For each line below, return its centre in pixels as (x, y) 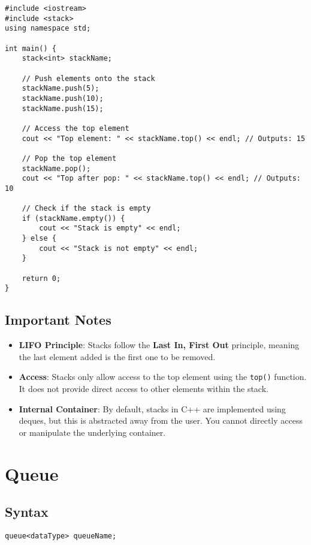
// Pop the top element (69, 158)
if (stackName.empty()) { (73, 218)
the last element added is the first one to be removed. (117, 356)
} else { (39, 239)
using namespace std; (48, 29)
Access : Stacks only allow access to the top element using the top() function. (163, 377)
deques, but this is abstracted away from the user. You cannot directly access (161, 420)
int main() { (31, 48)
